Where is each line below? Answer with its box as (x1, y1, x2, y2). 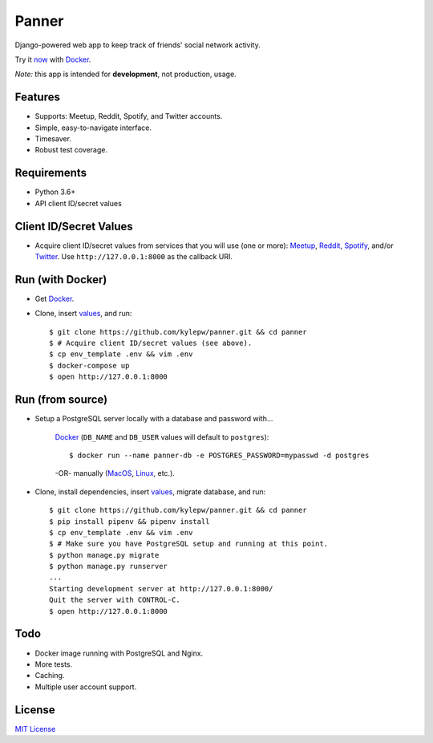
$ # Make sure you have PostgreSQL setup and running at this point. (49, 539, 329, 549)
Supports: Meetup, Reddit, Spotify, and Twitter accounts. (34, 112, 223, 121)
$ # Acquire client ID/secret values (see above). (49, 339, 253, 348)
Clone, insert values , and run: (34, 309, 132, 319)
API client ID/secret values (34, 198, 122, 208)
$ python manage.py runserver (49, 562, 168, 571)
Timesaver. (34, 134, 72, 144)
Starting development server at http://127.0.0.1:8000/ (49, 584, 273, 593)
